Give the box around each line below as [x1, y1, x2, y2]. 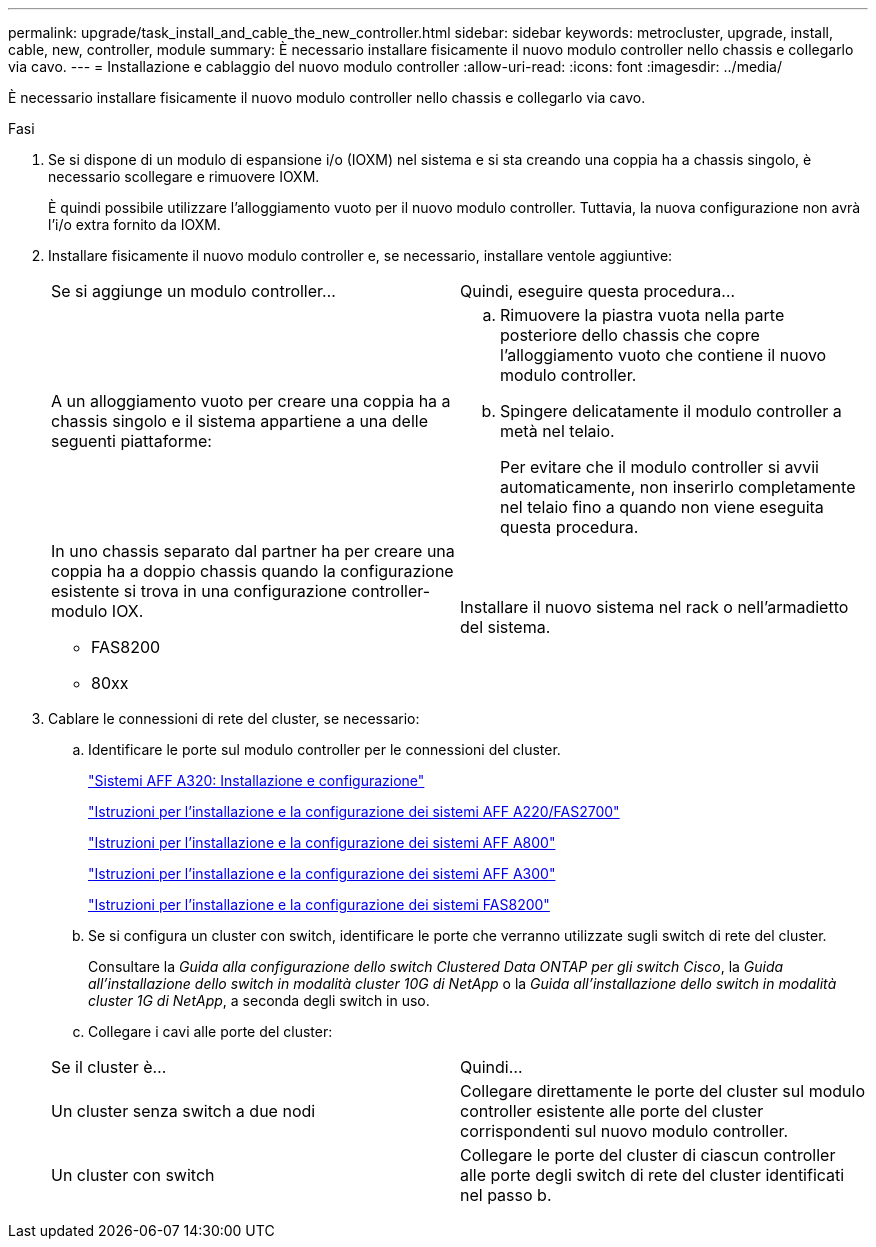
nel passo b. [460, 1185, 552, 1205]
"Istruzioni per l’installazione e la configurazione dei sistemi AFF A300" [88, 865, 556, 882]
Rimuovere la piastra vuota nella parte [500, 305, 785, 325]
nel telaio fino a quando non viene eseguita [500, 497, 824, 517]
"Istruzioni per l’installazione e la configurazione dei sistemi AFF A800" [88, 834, 556, 851]
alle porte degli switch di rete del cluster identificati [460, 1165, 845, 1185]
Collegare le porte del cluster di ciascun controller [460, 1145, 836, 1165]
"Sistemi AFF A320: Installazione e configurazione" [88, 772, 425, 789]
